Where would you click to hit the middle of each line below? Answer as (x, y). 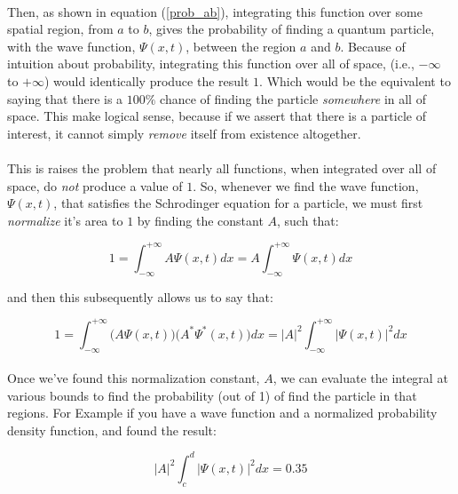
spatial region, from (60, 29)
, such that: (308, 220)
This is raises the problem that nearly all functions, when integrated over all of (222, 167)
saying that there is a (65, 98)
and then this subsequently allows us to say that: (140, 296)
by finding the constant (200, 220)
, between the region (241, 46)
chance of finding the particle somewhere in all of (293, 98)
